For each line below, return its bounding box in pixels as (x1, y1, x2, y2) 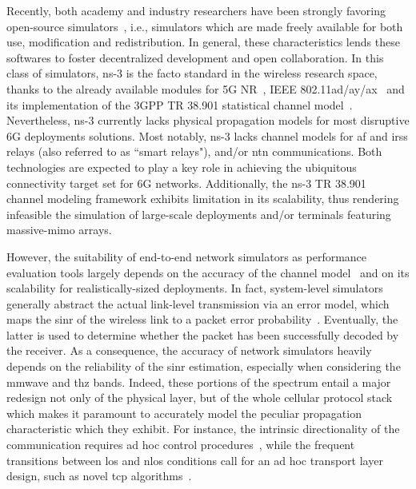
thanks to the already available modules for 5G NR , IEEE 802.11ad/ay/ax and (6, 80, 405, 97)
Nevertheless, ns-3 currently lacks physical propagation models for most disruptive (6, 112, 410, 129)
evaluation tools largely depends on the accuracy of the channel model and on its (6, 264, 410, 280)
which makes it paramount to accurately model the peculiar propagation (6, 404, 362, 421)
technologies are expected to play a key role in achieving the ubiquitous (6, 158, 357, 175)
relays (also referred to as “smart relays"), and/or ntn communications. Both (6, 143, 382, 160)
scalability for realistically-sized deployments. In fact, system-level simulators (6, 280, 383, 296)
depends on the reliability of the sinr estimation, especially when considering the (6, 358, 401, 375)
